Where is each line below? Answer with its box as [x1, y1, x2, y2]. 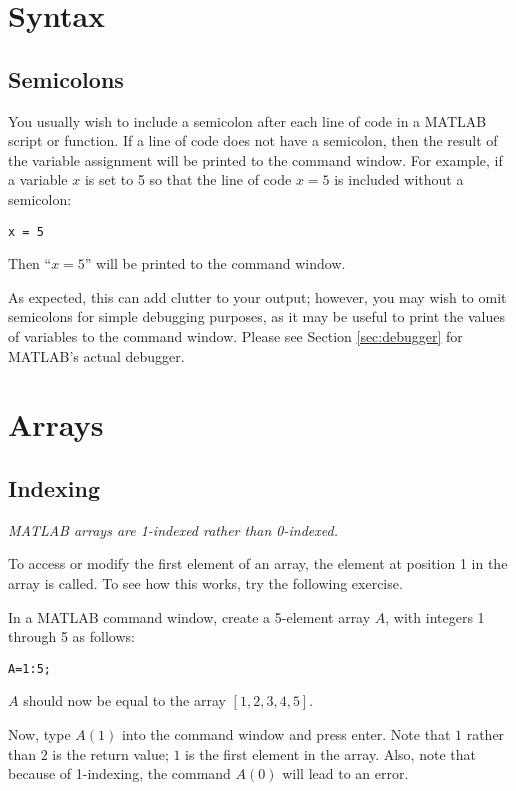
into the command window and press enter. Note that [121, 723, 451, 744]
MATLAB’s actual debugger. [8, 345, 185, 366]
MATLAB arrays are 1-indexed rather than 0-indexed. [8, 519, 338, 540]
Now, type [8, 723, 71, 744]
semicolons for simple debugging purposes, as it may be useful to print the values [8, 306, 505, 327]
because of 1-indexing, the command [8, 763, 231, 784]
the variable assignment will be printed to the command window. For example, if [8, 149, 503, 170]
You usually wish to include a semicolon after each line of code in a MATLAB [8, 110, 487, 131]
